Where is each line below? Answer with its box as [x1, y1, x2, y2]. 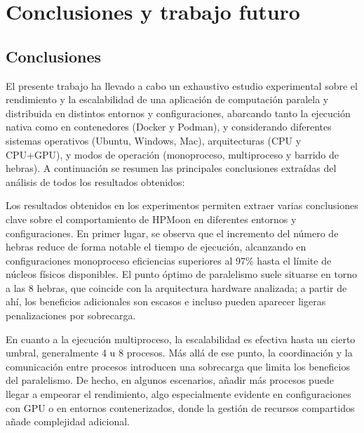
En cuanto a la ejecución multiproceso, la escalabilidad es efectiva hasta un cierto [6, 331, 356, 346]
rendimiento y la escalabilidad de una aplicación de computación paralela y [6, 92, 329, 107]
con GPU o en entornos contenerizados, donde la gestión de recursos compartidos [6, 400, 355, 415]
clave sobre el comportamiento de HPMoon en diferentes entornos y [6, 211, 297, 226]
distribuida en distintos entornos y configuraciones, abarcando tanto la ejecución [6, 105, 351, 120]
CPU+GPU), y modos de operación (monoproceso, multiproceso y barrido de [6, 147, 339, 161]
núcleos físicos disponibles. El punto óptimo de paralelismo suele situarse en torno [6, 267, 358, 281]
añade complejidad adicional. [6, 414, 130, 429]
